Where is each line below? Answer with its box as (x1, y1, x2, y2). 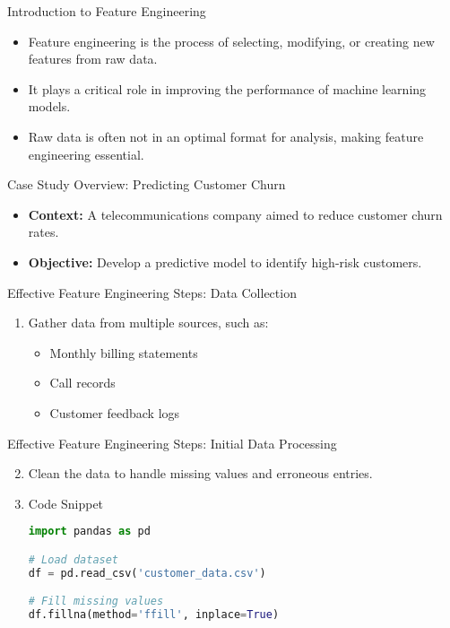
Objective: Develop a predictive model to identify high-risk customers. (28, 252, 422, 271)
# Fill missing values (28, 595, 164, 608)
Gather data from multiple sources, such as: (28, 313, 269, 332)
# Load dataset (28, 553, 119, 566)
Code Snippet (28, 493, 104, 512)
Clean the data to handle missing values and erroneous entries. (28, 464, 373, 483)
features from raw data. (28, 49, 158, 68)
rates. (28, 222, 59, 241)
